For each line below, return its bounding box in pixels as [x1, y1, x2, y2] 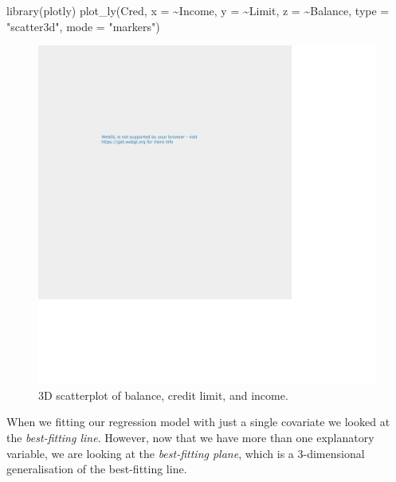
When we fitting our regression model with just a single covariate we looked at [6, 413, 390, 430]
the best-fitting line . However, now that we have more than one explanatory [6, 429, 374, 445]
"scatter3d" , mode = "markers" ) [6, 18, 160, 34]
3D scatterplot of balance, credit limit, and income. [38, 386, 288, 403]
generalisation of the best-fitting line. [6, 460, 187, 477]
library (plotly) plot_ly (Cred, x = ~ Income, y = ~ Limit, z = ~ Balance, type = [6, 2, 390, 18]
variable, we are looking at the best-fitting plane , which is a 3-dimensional [6, 444, 365, 461]
